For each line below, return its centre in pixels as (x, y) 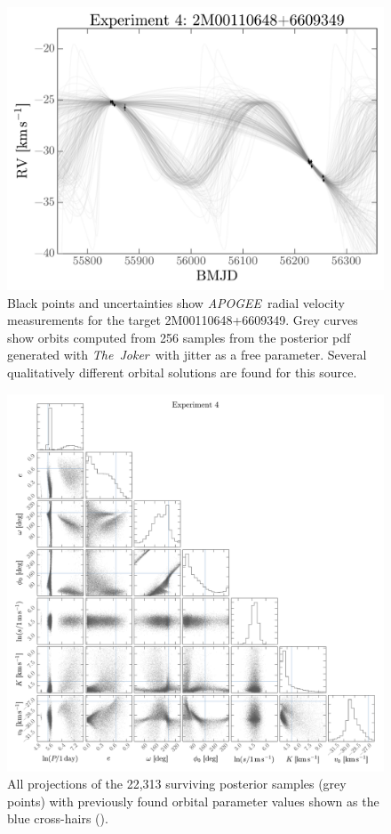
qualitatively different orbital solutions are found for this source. (182, 372)
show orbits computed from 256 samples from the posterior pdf (179, 337)
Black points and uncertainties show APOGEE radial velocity (176, 302)
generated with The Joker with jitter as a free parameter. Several (187, 355)
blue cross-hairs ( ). (58, 818)
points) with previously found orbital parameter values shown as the (193, 801)
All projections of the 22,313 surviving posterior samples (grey (177, 784)
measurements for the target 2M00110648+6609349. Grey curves (183, 320)
